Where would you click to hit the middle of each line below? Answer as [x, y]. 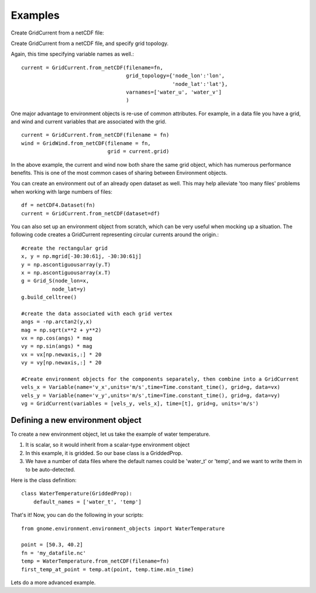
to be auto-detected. [50, 469]
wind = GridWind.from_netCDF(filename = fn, [86, 143]
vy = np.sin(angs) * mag [57, 346]
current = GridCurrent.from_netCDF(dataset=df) [91, 213]
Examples [35, 15]
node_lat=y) [69, 289]
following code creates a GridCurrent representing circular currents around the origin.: [115, 235]
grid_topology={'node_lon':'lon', [176, 76]
